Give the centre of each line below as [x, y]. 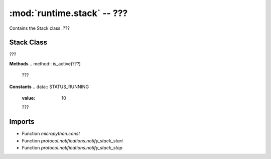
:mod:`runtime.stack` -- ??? [69, 13]
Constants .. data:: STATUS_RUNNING [49, 87]
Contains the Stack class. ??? [39, 28]
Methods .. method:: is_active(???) [45, 63]
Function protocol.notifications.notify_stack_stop [72, 148]
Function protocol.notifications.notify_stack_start [72, 140]
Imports [22, 122]
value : [28, 98]
